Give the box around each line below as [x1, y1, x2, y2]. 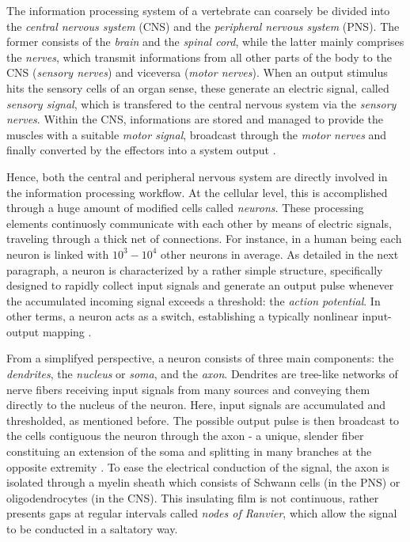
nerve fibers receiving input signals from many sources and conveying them [6, 381, 370, 397]
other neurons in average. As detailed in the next [161, 245, 399, 262]
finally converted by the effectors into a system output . [6, 142, 276, 158]
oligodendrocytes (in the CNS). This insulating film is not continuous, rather [6, 489, 379, 506]
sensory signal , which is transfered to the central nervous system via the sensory [6, 95, 397, 112]
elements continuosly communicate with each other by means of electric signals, [6, 214, 392, 231]
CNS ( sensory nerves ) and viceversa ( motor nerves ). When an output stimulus [6, 64, 388, 81]
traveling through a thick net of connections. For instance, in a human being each [6, 230, 402, 247]
